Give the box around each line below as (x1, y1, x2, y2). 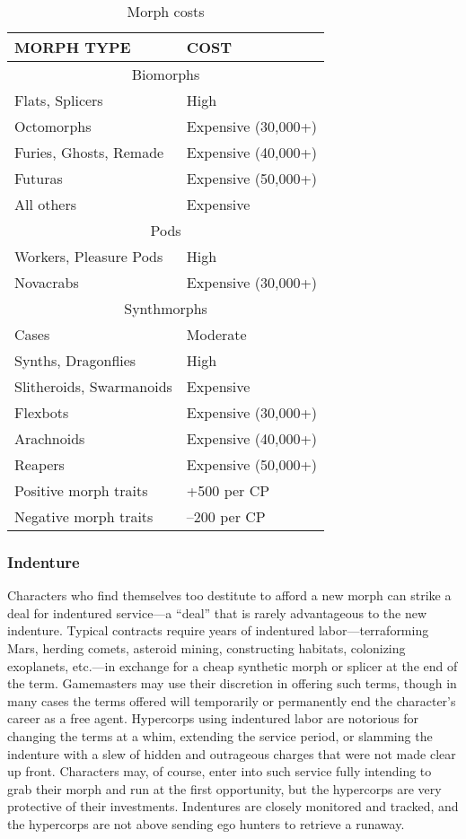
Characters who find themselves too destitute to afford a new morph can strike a (7, 586, 452, 605)
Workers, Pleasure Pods (14, 246, 163, 267)
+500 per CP (186, 480, 270, 501)
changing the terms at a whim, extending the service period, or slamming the (7, 726, 433, 745)
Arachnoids (14, 428, 85, 449)
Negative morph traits (14, 506, 154, 527)
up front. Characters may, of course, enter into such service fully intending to (7, 762, 432, 781)
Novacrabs (14, 272, 79, 293)
